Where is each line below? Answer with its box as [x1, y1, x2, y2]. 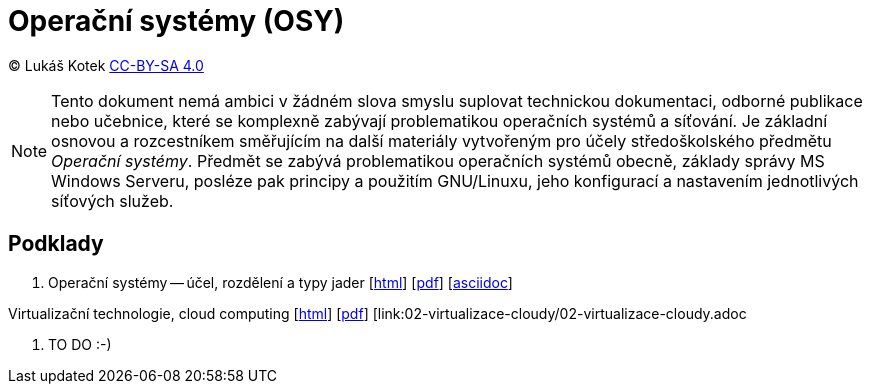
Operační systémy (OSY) [8, 4, 345, 38]
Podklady [8, 231, 104, 257]
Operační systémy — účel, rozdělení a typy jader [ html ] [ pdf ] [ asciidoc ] [48, 273, 513, 291]
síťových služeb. [51, 190, 174, 211]
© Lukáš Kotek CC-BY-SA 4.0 [8, 56, 204, 74]
